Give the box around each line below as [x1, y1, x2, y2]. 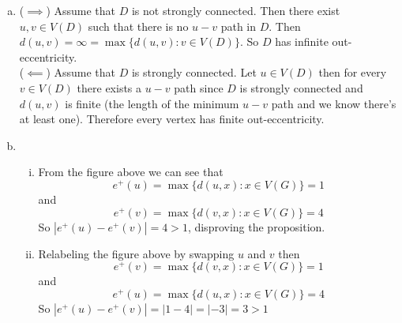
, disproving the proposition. [187, 218, 325, 235]
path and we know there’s [271, 95, 396, 111]
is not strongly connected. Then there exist [131, 2, 340, 18]
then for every [318, 64, 387, 81]
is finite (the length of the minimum [65, 95, 239, 111]
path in [220, 17, 257, 34]
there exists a [77, 79, 142, 96]
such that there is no [88, 17, 189, 34]
